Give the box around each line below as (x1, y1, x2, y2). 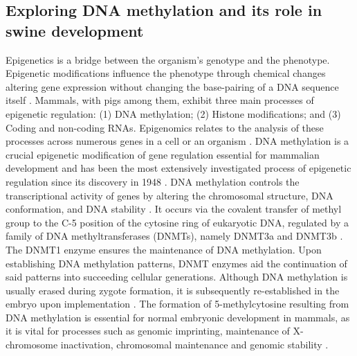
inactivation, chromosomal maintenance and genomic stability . (60, 337, 329, 352)
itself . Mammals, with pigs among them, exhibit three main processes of (6, 93, 314, 107)
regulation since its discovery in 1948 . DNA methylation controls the (6, 174, 300, 188)
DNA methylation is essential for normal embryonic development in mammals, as (6, 310, 350, 324)
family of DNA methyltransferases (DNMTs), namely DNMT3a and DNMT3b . (6, 229, 343, 243)
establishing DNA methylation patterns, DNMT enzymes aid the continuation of (6, 256, 347, 270)
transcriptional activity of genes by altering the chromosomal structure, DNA (6, 188, 333, 202)
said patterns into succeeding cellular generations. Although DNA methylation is (6, 269, 348, 284)
